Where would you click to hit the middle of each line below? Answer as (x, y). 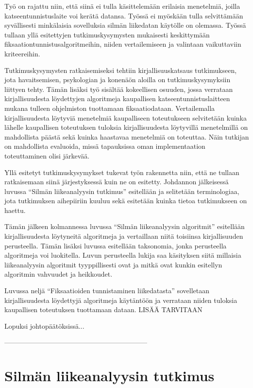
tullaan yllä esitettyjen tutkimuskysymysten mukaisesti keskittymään (107, 34)
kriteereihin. (22, 53)
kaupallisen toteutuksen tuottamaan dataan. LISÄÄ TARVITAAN (103, 309)
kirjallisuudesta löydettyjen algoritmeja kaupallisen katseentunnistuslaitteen (117, 98)
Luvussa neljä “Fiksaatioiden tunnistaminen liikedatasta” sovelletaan (107, 291)
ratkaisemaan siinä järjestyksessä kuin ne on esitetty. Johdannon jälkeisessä (117, 182)
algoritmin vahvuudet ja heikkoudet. (59, 274)
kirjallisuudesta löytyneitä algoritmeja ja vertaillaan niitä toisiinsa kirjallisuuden (124, 236)
